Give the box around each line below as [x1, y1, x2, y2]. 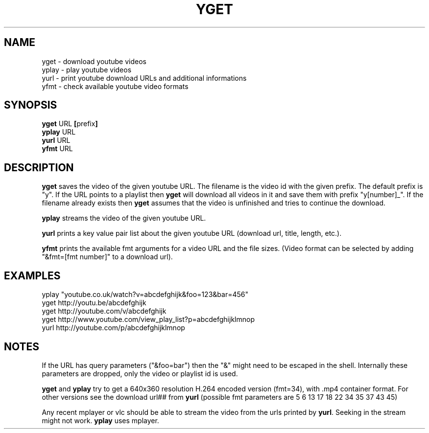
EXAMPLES [4, 269, 61, 282]
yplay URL [42, 128, 76, 137]
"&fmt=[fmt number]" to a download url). [42, 252, 173, 261]
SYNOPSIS [4, 99, 57, 112]
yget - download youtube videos [42, 57, 146, 66]
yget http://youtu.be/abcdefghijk [42, 298, 146, 307]
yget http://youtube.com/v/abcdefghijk [42, 307, 167, 316]
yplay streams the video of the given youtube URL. [42, 214, 206, 223]
